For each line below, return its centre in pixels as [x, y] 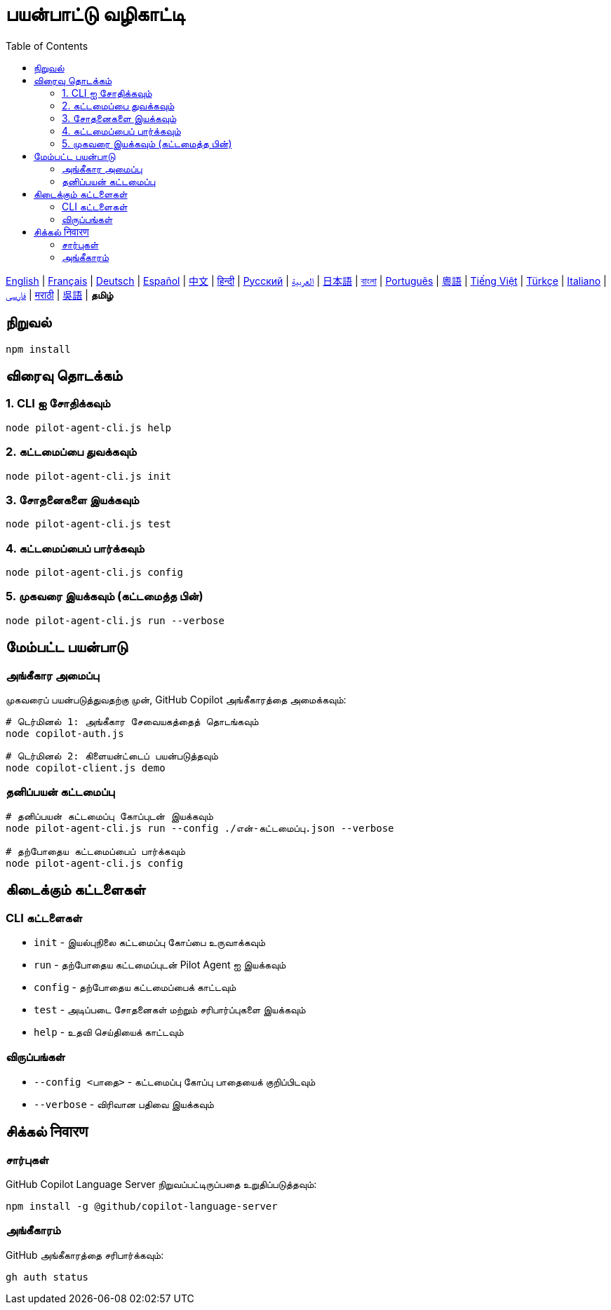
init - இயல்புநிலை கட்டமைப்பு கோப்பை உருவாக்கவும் [150, 942]
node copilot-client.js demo [86, 768]
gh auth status [47, 1277]
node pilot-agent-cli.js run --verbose [115, 620]
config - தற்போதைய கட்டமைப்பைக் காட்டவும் [135, 987]
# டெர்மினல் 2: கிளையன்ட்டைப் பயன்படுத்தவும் [112, 756]
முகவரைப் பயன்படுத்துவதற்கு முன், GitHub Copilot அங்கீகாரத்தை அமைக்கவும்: [176, 700]
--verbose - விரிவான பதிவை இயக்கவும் [124, 1104]
